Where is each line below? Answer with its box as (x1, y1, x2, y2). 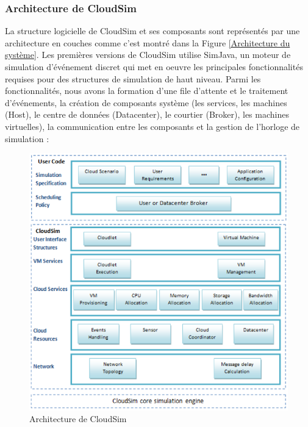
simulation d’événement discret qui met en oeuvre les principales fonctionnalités (5, 60, 303, 73)
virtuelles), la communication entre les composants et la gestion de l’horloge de (5, 120, 300, 132)
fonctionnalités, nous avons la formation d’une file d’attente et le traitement (5, 84, 288, 97)
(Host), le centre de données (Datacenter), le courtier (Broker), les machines (5, 108, 289, 121)
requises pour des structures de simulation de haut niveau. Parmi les (5, 72, 261, 85)
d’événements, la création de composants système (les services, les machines (5, 96, 287, 109)
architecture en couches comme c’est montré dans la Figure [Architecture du (5, 36, 290, 49)
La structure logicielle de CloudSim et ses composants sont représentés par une (5, 24, 300, 37)
